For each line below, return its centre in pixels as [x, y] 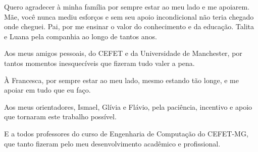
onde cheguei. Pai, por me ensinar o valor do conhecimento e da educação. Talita [129, 26]
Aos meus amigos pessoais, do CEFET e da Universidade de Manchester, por [123, 53]
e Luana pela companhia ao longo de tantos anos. [81, 36]
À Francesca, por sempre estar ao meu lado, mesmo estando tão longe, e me [121, 80]
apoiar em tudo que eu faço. [47, 90]
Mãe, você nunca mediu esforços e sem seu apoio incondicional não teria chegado [129, 16]
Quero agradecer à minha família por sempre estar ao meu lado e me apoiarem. [127, 7]
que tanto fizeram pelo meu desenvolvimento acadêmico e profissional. [112, 143]
